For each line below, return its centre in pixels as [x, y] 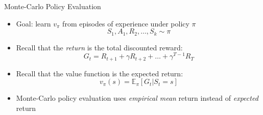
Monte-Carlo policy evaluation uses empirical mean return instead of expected [137, 98]
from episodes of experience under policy [126, 23]
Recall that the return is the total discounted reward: [99, 47]
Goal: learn [33, 23]
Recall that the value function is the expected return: [100, 73]
